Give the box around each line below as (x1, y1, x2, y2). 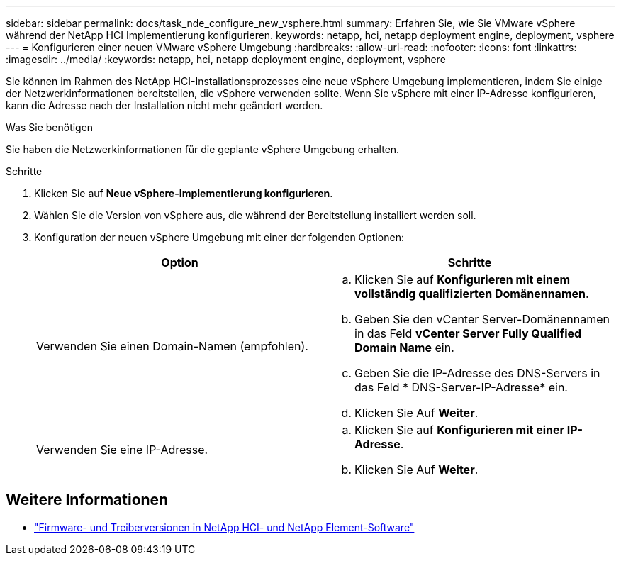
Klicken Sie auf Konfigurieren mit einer (354, 423, 565, 437)
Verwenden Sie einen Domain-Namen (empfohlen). (36, 339, 308, 353)
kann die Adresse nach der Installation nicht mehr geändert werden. (6, 99, 323, 111)
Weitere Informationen (6, 491, 169, 509)
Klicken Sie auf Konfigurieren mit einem (354, 272, 571, 287)
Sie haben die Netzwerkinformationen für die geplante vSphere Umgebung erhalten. (6, 143, 400, 155)
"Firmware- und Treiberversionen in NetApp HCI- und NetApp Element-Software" (34, 521, 415, 533)
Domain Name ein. (354, 340, 454, 355)
